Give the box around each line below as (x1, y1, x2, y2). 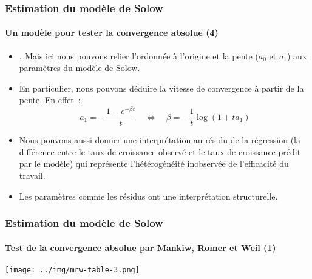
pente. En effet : (19, 93, 81, 106)
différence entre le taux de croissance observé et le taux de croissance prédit (19, 145, 301, 158)
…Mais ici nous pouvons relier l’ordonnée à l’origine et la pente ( (19, 49, 259, 62)
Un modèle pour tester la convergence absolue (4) (5, 26, 219, 39)
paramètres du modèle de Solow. (19, 61, 140, 74)
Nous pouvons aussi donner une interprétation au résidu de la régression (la (19, 133, 300, 146)
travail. (19, 169, 46, 181)
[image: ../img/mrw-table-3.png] (5, 265, 140, 274)
